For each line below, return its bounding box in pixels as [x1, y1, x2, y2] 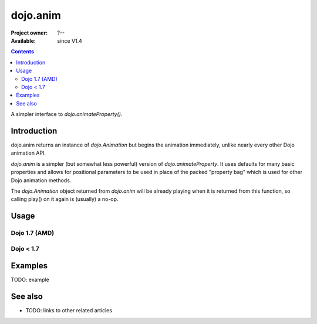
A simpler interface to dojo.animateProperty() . [11, 111, 123, 118]
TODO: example [11, 276, 49, 284]
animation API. [11, 149, 46, 156]
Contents [11, 48, 35, 55]
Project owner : [11, 29, 48, 36]
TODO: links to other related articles [25, 307, 113, 314]
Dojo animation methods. [11, 176, 72, 184]
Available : [11, 37, 36, 44]
